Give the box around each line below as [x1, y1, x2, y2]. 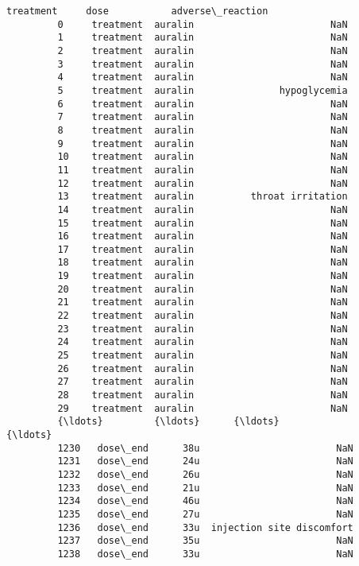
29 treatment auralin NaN [57, 402, 348, 414]
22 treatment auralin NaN [57, 310, 348, 322]
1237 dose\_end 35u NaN [57, 535, 353, 547]
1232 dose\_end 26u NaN [57, 468, 353, 480]
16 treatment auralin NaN [57, 231, 348, 242]
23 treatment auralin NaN [57, 323, 348, 335]
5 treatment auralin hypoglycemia [57, 84, 348, 96]
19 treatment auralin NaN [57, 270, 348, 282]
